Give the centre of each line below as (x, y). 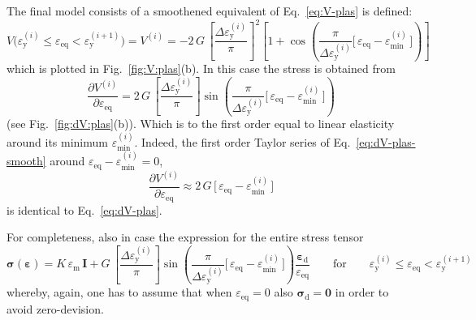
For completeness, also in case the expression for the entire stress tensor (185, 237)
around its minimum (57, 141)
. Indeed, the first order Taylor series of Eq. (242, 141)
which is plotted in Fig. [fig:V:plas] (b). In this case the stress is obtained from (201, 68)
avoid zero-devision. (55, 308)
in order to (362, 292)
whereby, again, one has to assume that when (119, 292)
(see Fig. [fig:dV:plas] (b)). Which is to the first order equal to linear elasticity (201, 124)
